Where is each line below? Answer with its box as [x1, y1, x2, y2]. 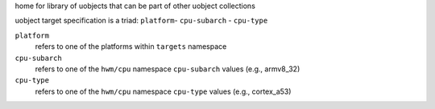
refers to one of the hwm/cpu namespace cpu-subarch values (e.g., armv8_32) [35, 64, 300, 74]
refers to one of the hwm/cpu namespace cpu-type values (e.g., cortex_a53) [35, 87, 292, 96]
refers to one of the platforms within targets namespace [35, 42, 227, 51]
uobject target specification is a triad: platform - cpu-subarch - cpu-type [14, 16, 268, 26]
